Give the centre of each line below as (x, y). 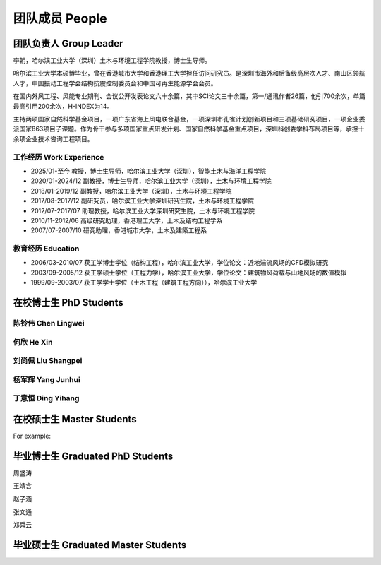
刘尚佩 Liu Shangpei (48, 361)
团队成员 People (60, 18)
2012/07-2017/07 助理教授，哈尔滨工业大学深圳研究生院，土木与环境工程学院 (143, 210)
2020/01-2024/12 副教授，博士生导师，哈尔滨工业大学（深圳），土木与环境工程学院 (151, 181)
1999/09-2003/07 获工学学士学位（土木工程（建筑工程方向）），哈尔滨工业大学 (144, 282)
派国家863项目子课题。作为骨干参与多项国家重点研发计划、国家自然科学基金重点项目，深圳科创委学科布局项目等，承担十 (189, 129)
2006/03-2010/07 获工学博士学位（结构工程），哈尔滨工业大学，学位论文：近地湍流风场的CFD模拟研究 (180, 263)
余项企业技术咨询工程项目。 (53, 138)
